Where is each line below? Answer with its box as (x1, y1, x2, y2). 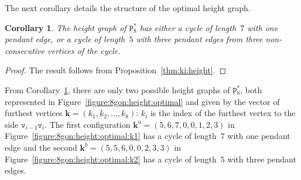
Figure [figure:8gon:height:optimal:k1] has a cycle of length (5, 130, 217, 142)
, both (240, 83, 262, 96)
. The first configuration (45, 118, 131, 130)
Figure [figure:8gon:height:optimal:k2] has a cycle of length (5, 152, 217, 165)
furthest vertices (5, 107, 63, 119)
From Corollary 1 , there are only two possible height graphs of (5, 83, 230, 96)
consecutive (5, 44, 45, 56)
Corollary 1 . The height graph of (5, 21, 126, 33)
